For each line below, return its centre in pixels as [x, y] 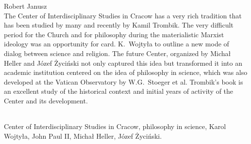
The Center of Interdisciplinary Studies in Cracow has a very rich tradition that [123, 15]
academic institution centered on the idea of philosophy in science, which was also [126, 72]
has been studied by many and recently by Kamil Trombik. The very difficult [119, 25]
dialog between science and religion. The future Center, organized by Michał [117, 53]
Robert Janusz [25, 6]
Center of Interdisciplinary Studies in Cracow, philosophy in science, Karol [115, 126]
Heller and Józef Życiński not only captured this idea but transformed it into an [123, 63]
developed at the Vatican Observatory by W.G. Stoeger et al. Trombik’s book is [124, 81]
